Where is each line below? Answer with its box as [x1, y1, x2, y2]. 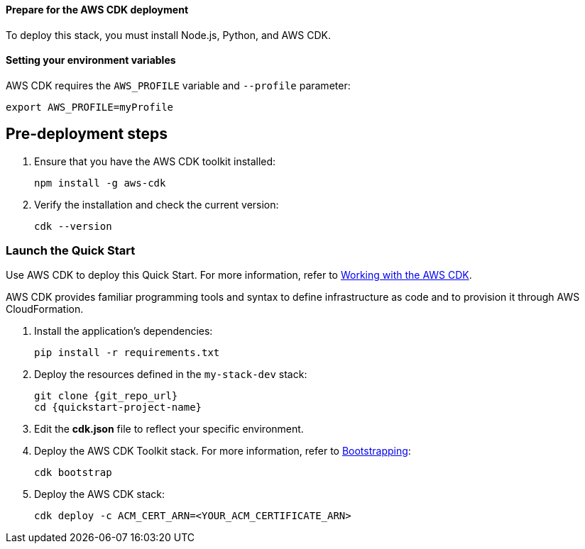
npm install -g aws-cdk [34, 177, 166, 189]
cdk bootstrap [34, 467, 112, 479]
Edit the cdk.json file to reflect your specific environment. [34, 423, 304, 436]
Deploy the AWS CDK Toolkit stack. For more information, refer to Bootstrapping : [34, 445, 411, 457]
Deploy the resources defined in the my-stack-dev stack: [34, 368, 307, 381]
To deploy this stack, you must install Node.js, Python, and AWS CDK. [6, 28, 331, 41]
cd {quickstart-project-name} [34, 401, 202, 414]
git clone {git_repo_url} [34, 390, 178, 402]
